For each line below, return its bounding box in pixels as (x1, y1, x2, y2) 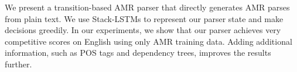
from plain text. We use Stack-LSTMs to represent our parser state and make (5, 12, 284, 24)
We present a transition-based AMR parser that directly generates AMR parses (5, 1, 290, 13)
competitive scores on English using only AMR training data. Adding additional (5, 35, 292, 47)
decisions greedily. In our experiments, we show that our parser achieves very (5, 24, 281, 36)
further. (5, 57, 32, 70)
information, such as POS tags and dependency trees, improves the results (5, 46, 271, 59)
